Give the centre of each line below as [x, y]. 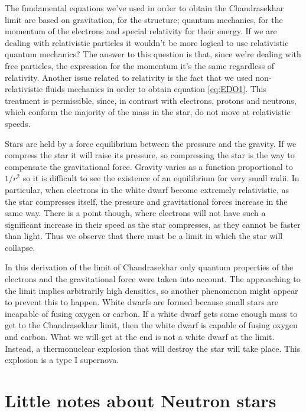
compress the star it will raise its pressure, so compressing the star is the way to [150, 155]
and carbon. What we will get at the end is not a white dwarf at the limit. [140, 337]
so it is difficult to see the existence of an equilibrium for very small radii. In [161, 178]
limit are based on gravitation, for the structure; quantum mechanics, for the [144, 19]
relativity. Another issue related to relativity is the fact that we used [129, 77]
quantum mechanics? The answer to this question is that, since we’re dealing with [153, 54]
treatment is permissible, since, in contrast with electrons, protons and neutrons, [151, 100]
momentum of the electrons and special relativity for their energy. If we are [141, 31]
